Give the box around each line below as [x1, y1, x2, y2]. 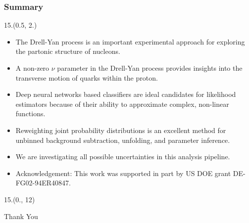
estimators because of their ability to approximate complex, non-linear [15, 98, 229, 109]
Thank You [4, 211, 38, 221]
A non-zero [15, 63, 50, 73]
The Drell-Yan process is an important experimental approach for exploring [15, 36, 245, 46]
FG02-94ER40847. [15, 178, 71, 188]
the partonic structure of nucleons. [15, 46, 120, 56]
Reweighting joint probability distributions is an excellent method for [15, 125, 226, 135]
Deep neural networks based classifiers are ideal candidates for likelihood [15, 89, 236, 99]
